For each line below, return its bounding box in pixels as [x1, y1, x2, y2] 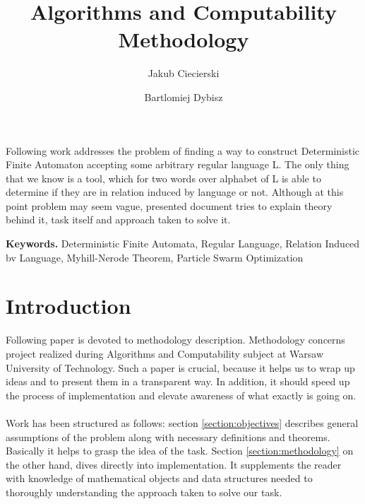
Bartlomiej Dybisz [144, 89, 223, 104]
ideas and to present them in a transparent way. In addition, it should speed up [6, 374, 350, 389]
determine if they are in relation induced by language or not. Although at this [6, 184, 344, 199]
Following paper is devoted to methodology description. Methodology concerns [6, 332, 345, 347]
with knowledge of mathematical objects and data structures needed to [6, 471, 313, 486]
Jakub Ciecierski [148, 66, 220, 81]
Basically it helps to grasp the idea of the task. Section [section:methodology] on [6, 443, 354, 458]
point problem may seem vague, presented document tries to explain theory [6, 198, 333, 213]
